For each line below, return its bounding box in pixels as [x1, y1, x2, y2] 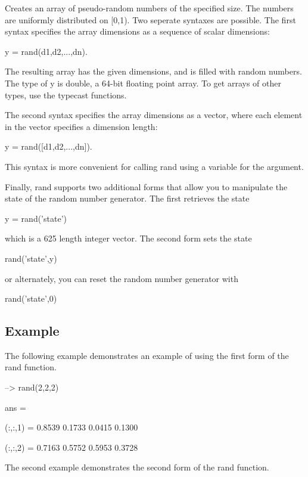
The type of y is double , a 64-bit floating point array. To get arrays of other [5, 76, 281, 89]
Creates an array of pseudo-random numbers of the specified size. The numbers [5, 2, 294, 14]
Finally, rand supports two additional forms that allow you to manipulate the [5, 180, 288, 193]
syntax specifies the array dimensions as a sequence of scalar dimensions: [5, 25, 270, 38]
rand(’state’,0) [5, 292, 57, 305]
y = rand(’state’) [5, 212, 67, 224]
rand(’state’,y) [5, 252, 57, 264]
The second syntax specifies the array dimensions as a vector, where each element [5, 109, 303, 121]
